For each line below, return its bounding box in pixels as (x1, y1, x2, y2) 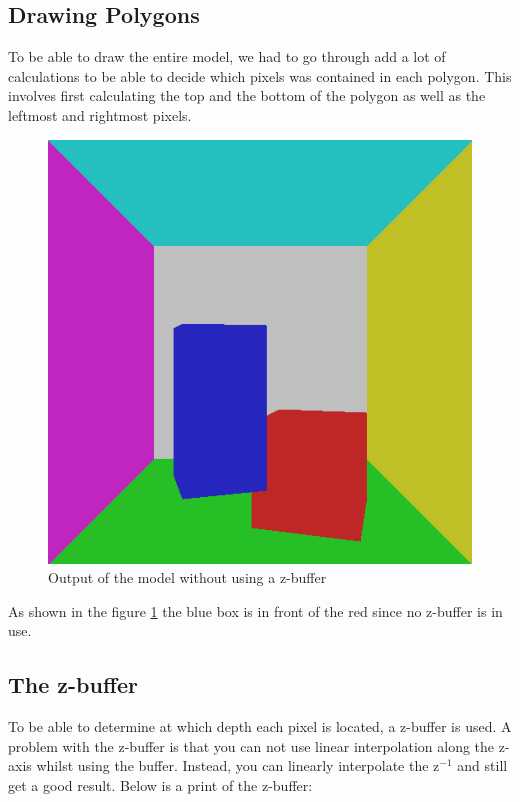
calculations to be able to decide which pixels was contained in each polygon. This (8, 65, 512, 86)
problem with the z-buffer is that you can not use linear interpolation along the (8, 735, 495, 756)
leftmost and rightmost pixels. (8, 104, 192, 125)
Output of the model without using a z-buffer (48, 567, 327, 588)
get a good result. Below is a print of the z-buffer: (8, 774, 313, 795)
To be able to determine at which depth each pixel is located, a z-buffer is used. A (8, 716, 512, 737)
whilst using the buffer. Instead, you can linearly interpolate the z (36, 755, 440, 776)
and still (457, 755, 508, 776)
